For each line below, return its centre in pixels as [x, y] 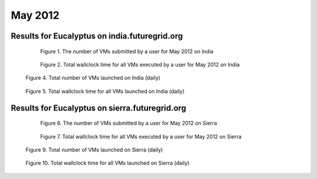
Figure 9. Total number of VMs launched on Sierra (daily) [94, 150]
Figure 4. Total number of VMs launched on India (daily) [93, 78]
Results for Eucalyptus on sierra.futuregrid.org [99, 108]
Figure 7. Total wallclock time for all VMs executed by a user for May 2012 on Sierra [141, 136]
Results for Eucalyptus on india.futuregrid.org [97, 36]
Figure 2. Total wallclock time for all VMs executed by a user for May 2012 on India [140, 64]
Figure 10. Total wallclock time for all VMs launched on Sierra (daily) [108, 163]
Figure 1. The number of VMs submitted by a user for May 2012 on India [127, 51]
